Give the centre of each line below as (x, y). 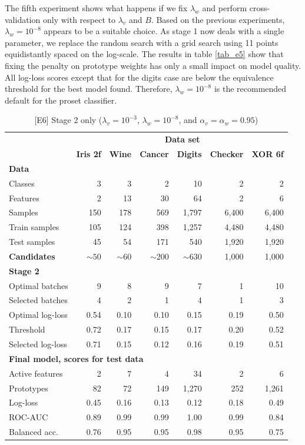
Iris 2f (89, 154)
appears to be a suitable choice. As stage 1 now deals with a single (164, 31)
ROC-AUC (29, 417)
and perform (225, 8)
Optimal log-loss (38, 315)
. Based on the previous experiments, (218, 19)
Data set (182, 139)
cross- (260, 8)
